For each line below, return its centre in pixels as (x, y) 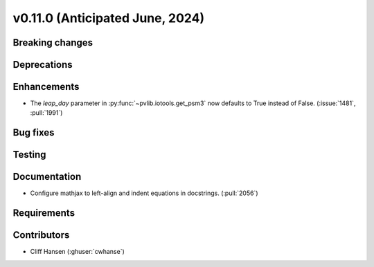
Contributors (41, 235)
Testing (29, 155)
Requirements (44, 213)
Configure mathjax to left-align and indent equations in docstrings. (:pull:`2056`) (144, 193)
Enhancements (46, 87)
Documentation (47, 177)
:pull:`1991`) (46, 113)
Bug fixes (34, 132)
